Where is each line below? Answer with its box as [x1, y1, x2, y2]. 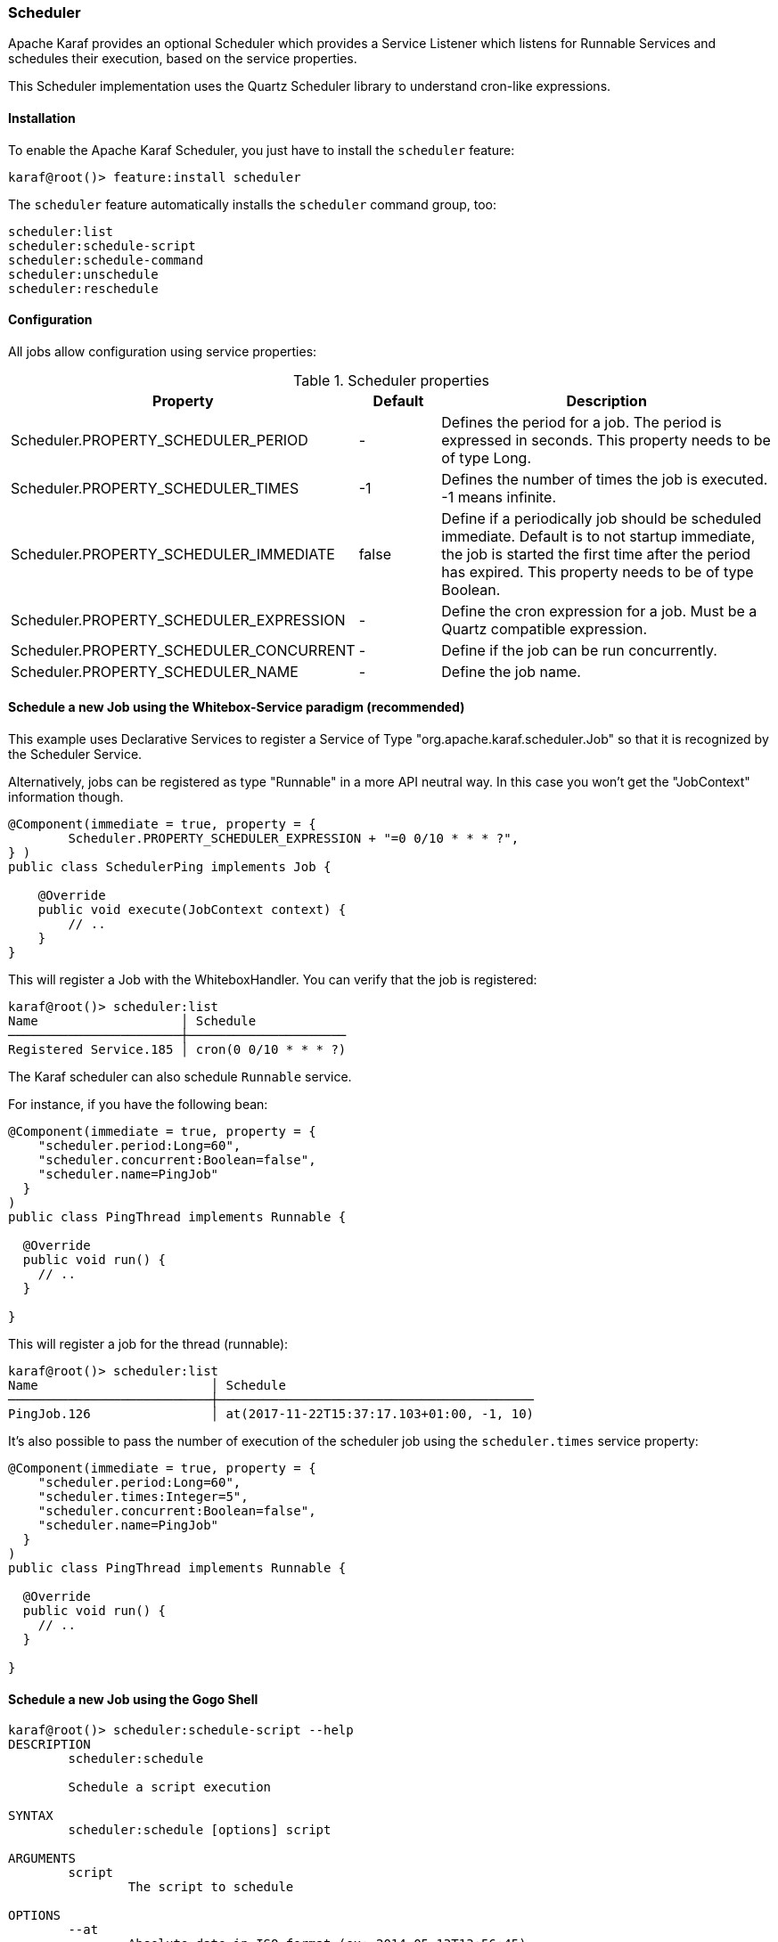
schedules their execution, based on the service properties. [8, 51, 357, 67]
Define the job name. [441, 662, 581, 681]
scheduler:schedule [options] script [68, 1823, 332, 1838]
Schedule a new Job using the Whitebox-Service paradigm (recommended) [8, 699, 465, 715]
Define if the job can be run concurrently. [441, 641, 717, 659]
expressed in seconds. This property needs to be [441, 430, 771, 449]
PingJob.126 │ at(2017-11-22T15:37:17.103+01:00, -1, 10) [8, 1407, 535, 1422]
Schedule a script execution [68, 1780, 272, 1795]
